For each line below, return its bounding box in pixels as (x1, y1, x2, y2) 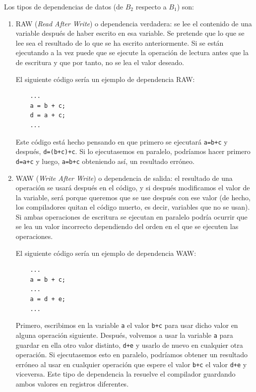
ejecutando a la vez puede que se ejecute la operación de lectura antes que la (15, 47, 249, 58)
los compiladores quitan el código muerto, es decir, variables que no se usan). (15, 202, 250, 212)
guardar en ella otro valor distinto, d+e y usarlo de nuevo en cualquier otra (15, 339, 243, 350)
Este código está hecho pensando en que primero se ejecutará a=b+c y (15, 136, 228, 147)
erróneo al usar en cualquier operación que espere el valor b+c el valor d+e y (15, 359, 247, 369)
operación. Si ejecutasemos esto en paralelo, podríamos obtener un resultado (15, 349, 248, 360)
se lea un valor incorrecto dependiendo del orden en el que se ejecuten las (15, 221, 239, 232)
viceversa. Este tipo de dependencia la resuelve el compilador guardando (15, 369, 236, 379)
